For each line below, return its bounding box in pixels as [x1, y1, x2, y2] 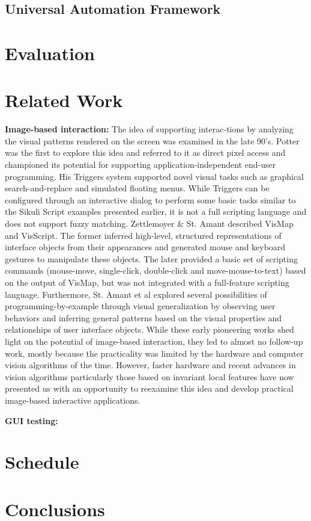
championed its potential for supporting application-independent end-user [5, 158, 276, 171]
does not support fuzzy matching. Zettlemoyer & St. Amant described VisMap [5, 217, 294, 230]
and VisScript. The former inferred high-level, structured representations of [5, 229, 282, 241]
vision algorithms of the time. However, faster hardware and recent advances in [5, 359, 296, 371]
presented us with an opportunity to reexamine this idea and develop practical [5, 382, 294, 395]
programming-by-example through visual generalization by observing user [5, 300, 276, 312]
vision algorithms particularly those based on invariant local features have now [5, 370, 294, 383]
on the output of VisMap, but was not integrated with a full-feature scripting [5, 276, 289, 288]
